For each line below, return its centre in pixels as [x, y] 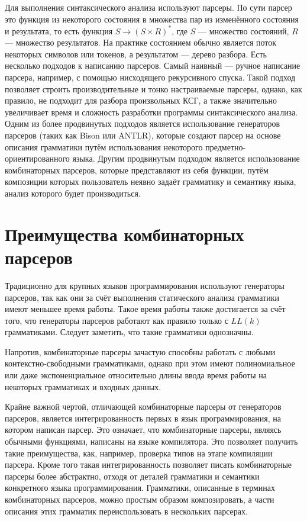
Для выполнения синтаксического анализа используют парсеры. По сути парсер [148, 7]
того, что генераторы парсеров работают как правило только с [117, 320]
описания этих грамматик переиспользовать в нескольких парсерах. [126, 511]
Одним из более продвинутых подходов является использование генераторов [143, 123]
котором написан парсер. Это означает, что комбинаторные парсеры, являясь [143, 430]
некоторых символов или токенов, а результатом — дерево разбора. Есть [136, 54]
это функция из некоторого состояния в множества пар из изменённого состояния [152, 19]
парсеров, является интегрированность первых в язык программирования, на [143, 418]
